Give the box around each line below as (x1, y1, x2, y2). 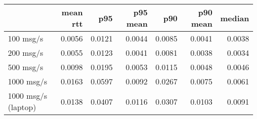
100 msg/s (8, 33, 43, 44)
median (220, 12, 249, 24)
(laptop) (8, 101, 36, 113)
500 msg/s (8, 61, 43, 73)
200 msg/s (8, 47, 43, 58)
